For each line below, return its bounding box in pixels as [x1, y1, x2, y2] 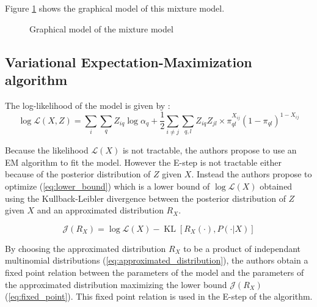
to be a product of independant [183, 242, 301, 254]
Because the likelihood [5, 144, 89, 157]
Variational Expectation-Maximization [5, 52, 252, 71]
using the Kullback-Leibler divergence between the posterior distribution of [5, 191, 286, 204]
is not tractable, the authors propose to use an [122, 144, 297, 157]
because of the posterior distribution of [5, 168, 151, 180]
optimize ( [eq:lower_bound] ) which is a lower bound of [5, 179, 210, 192]
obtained [260, 179, 293, 192]
